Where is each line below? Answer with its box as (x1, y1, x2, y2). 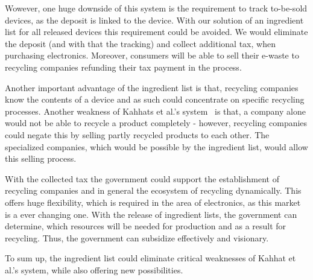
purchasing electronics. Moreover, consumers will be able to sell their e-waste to (5, 49, 299, 62)
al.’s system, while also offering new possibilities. (5, 263, 183, 276)
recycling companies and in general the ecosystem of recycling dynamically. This (5, 184, 302, 197)
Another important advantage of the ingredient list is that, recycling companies (5, 81, 299, 94)
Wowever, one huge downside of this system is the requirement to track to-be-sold (5, 2, 308, 14)
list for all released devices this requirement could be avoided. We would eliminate (5, 25, 308, 38)
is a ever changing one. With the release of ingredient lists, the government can (5, 208, 297, 220)
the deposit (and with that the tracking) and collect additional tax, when (5, 37, 276, 49)
